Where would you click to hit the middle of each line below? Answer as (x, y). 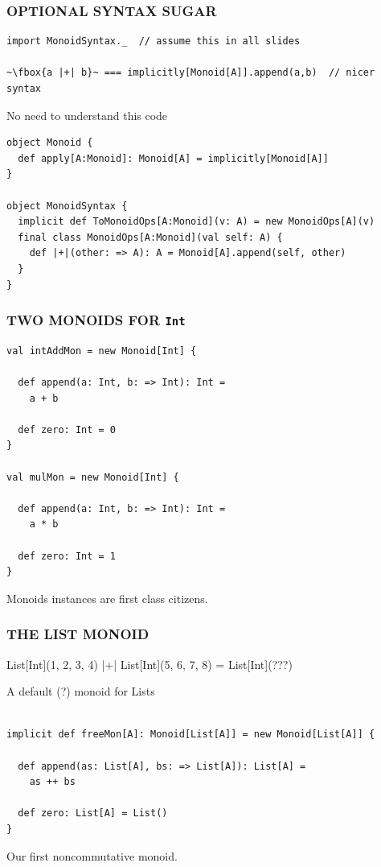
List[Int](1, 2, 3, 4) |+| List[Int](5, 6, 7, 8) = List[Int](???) (150, 664)
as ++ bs (52, 782)
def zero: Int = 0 (67, 429)
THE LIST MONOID (78, 634)
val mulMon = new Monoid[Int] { (93, 477)
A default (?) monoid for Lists (81, 691)
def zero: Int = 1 (67, 556)
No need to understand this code (87, 115)
